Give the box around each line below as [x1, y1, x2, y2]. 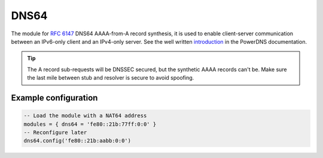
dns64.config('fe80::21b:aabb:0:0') [23, 138, 132, 144]
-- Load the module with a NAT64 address [23, 113, 147, 119]
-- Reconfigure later [23, 129, 87, 136]
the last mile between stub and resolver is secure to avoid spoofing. [27, 74, 194, 81]
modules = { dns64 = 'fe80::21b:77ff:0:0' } [23, 120, 157, 127]
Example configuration [11, 93, 98, 103]
